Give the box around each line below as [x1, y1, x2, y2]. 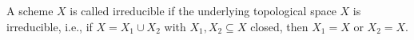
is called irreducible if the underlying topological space [70, 2, 336, 18]
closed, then [250, 18, 309, 34]
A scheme [6, 2, 54, 18]
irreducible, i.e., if [6, 18, 93, 34]
